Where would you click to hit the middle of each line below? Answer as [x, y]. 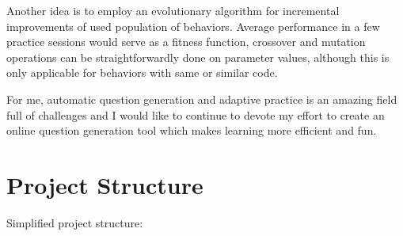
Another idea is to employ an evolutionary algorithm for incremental [173, 10]
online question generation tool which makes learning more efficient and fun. [192, 130]
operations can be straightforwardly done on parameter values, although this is [198, 57]
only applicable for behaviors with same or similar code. [142, 72]
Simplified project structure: [75, 222]
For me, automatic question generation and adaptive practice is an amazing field [202, 99]
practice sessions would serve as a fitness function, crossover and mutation [186, 42]
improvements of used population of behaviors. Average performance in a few [193, 26]
